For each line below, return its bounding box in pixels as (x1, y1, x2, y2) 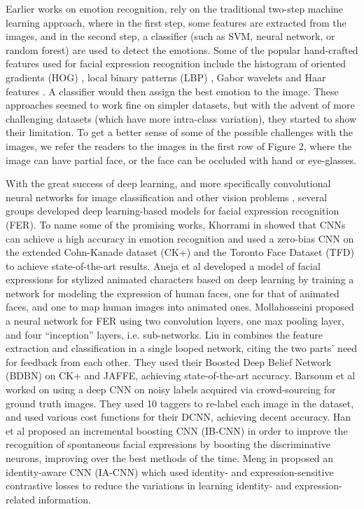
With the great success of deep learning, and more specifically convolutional (6, 176, 331, 191)
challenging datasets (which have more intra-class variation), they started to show (6, 111, 357, 125)
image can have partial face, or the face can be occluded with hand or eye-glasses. (6, 152, 356, 167)
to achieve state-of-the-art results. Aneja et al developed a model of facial (6, 258, 321, 273)
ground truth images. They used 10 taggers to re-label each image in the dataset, (6, 395, 354, 410)
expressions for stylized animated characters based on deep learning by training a (6, 272, 354, 287)
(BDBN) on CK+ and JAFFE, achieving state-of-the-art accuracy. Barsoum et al (6, 368, 356, 383)
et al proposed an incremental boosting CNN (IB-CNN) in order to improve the (6, 423, 348, 437)
